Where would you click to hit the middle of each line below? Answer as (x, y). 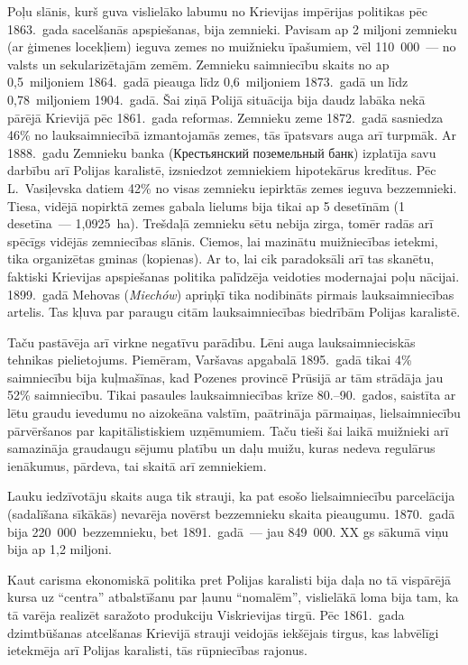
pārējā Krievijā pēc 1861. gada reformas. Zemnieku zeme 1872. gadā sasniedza (225, 117)
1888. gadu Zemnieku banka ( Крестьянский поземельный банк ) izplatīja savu (222, 152)
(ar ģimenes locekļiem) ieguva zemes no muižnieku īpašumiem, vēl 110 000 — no (232, 46)
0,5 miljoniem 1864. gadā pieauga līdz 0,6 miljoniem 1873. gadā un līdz (208, 82)
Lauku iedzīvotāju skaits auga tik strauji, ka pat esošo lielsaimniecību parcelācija (231, 496)
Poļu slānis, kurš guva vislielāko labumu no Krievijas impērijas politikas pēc (218, 11)
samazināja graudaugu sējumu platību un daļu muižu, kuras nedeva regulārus (221, 448)
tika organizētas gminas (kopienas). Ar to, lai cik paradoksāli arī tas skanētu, (221, 259)
